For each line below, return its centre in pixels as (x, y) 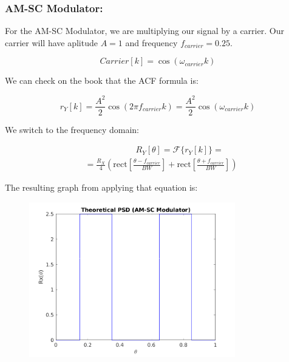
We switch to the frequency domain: (72, 129)
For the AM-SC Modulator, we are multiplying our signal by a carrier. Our (144, 31)
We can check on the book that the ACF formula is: (102, 80)
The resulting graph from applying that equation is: (101, 187)
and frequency (151, 42)
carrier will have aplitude (51, 42)
